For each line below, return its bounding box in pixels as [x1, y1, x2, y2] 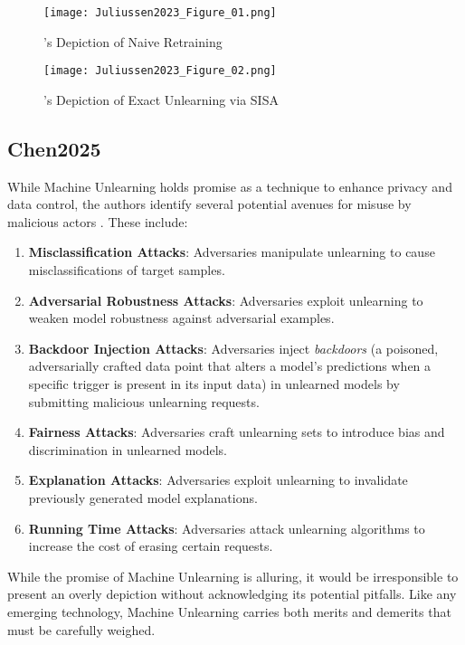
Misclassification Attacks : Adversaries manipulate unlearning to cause [28, 242, 435, 261]
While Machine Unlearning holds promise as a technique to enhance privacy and [7, 176, 452, 195]
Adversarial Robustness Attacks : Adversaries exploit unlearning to [28, 290, 423, 309]
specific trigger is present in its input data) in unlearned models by [28, 375, 400, 394]
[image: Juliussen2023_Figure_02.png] [43, 64, 277, 78]
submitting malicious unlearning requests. [28, 392, 260, 411]
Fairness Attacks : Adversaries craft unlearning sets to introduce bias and [28, 422, 445, 441]
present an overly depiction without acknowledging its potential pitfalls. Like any [7, 584, 457, 603]
